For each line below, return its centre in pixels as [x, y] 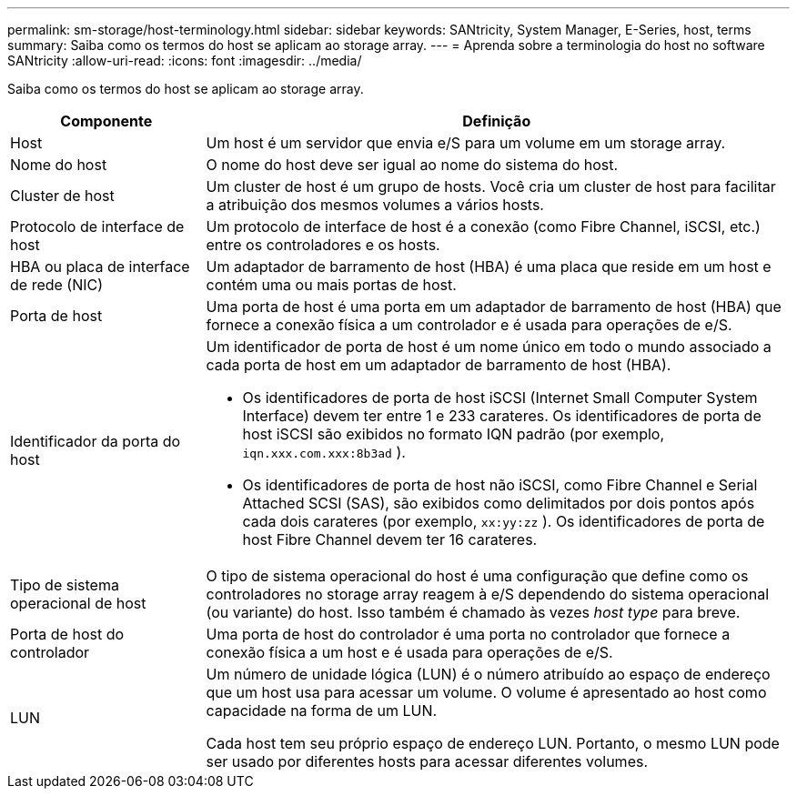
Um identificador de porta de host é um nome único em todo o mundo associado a [489, 347]
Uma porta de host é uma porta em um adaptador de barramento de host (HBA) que [494, 307]
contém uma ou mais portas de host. [331, 285]
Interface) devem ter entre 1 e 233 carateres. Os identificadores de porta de [502, 416]
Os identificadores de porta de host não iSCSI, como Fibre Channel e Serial [500, 485]
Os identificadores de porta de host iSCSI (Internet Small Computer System [500, 398]
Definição [497, 121]
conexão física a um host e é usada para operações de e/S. [409, 652]
